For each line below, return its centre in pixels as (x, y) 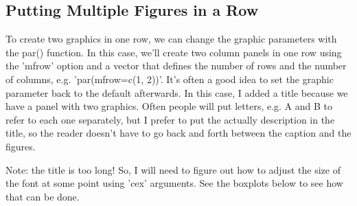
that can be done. (43, 196)
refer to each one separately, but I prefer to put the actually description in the (170, 119)
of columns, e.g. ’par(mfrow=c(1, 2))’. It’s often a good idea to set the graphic (170, 79)
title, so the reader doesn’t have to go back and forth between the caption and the (178, 133)
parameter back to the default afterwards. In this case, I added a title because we (177, 92)
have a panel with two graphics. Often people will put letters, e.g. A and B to (169, 106)
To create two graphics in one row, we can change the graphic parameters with (171, 39)
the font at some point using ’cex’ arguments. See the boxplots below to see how (174, 183)
